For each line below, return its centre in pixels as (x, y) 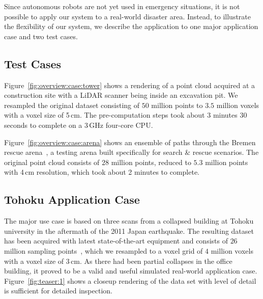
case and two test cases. (41, 36)
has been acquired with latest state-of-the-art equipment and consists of (116, 241)
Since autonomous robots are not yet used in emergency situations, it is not (122, 6)
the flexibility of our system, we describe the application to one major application (131, 26)
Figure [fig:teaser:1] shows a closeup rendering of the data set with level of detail (130, 280)
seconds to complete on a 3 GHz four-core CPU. (79, 125)
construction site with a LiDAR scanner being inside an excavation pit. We (121, 95)
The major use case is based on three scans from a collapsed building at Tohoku (129, 221)
